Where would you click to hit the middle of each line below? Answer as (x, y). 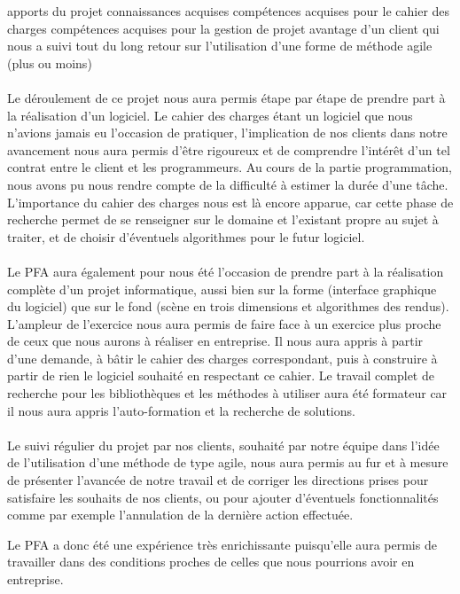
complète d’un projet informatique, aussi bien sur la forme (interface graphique (222, 289)
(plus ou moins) (50, 63)
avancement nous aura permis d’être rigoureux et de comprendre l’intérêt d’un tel (229, 149)
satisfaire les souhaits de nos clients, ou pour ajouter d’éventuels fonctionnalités (223, 497)
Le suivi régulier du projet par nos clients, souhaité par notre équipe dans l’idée (223, 445)
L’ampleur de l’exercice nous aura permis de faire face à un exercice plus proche (224, 323)
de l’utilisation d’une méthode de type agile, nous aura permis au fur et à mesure (228, 462)
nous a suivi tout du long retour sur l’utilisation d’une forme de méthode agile (220, 46)
